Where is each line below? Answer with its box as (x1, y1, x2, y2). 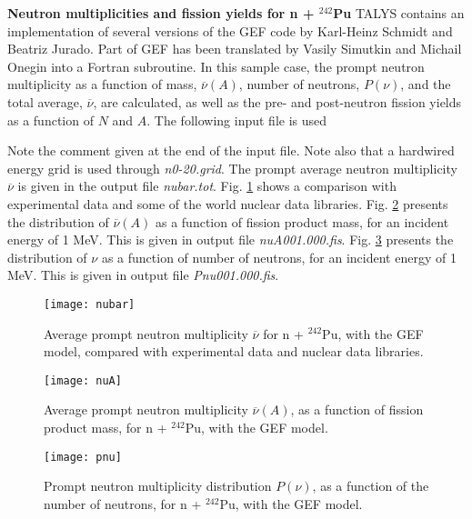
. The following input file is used (146, 110, 327, 129)
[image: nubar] (44, 297, 136, 311)
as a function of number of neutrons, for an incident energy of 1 (101, 247, 457, 266)
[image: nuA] (44, 374, 122, 387)
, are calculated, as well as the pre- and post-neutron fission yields (93, 92, 462, 111)
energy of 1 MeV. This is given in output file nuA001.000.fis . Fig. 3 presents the (7, 230, 454, 249)
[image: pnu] (44, 450, 122, 464)
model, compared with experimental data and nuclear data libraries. (44, 342, 424, 361)
